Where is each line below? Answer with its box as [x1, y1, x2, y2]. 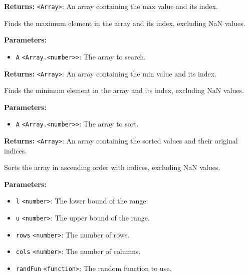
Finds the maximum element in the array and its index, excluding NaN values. [4, 17, 245, 28]
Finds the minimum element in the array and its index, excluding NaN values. [4, 85, 244, 95]
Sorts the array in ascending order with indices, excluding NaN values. [4, 162, 220, 172]
